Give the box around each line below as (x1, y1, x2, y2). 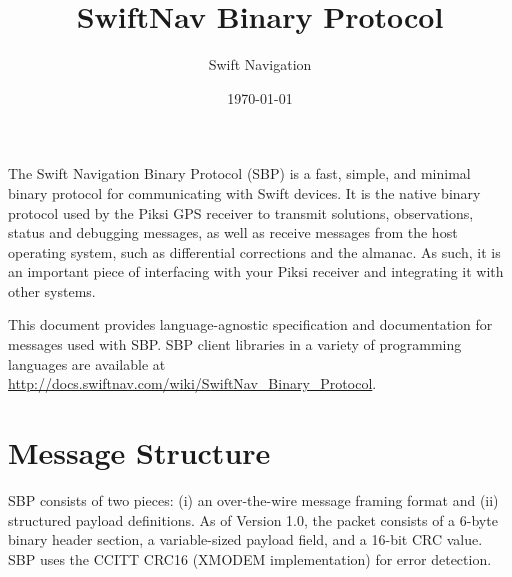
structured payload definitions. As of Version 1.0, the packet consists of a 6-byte (8, 509, 498, 530)
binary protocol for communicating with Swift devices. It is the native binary (8, 182, 481, 203)
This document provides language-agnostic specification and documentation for (8, 314, 493, 335)
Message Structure (8, 432, 271, 473)
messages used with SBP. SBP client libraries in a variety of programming (8, 334, 462, 355)
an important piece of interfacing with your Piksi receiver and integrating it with (8, 261, 504, 282)
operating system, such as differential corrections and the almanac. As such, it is (8, 241, 501, 262)
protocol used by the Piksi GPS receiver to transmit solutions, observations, (8, 202, 474, 223)
